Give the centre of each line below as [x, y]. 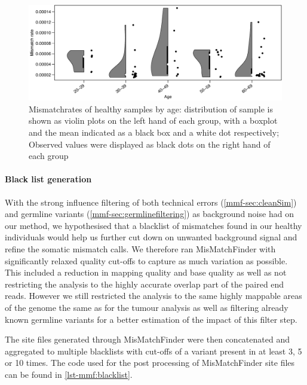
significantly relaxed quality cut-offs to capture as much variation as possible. [146, 260]
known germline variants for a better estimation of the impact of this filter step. [151, 319]
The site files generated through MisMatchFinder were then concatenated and [147, 339]
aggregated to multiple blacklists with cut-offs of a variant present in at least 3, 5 [153, 351]
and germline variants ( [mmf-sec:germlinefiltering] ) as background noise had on [149, 214]
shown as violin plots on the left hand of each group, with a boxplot [153, 120]
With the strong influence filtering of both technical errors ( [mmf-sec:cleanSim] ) [151, 202]
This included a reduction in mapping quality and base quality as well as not [146, 272]
